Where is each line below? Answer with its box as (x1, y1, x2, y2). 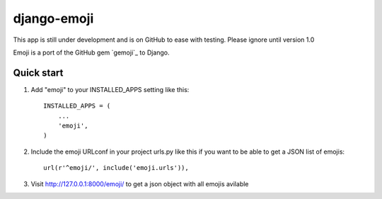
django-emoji (13, 11, 94, 26)
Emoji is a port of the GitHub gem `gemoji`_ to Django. (13, 48, 170, 57)
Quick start (13, 67, 64, 79)
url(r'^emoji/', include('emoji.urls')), (43, 164, 189, 172)
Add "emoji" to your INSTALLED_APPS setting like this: (30, 85, 190, 93)
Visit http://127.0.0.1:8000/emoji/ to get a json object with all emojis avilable (30, 179, 249, 188)
